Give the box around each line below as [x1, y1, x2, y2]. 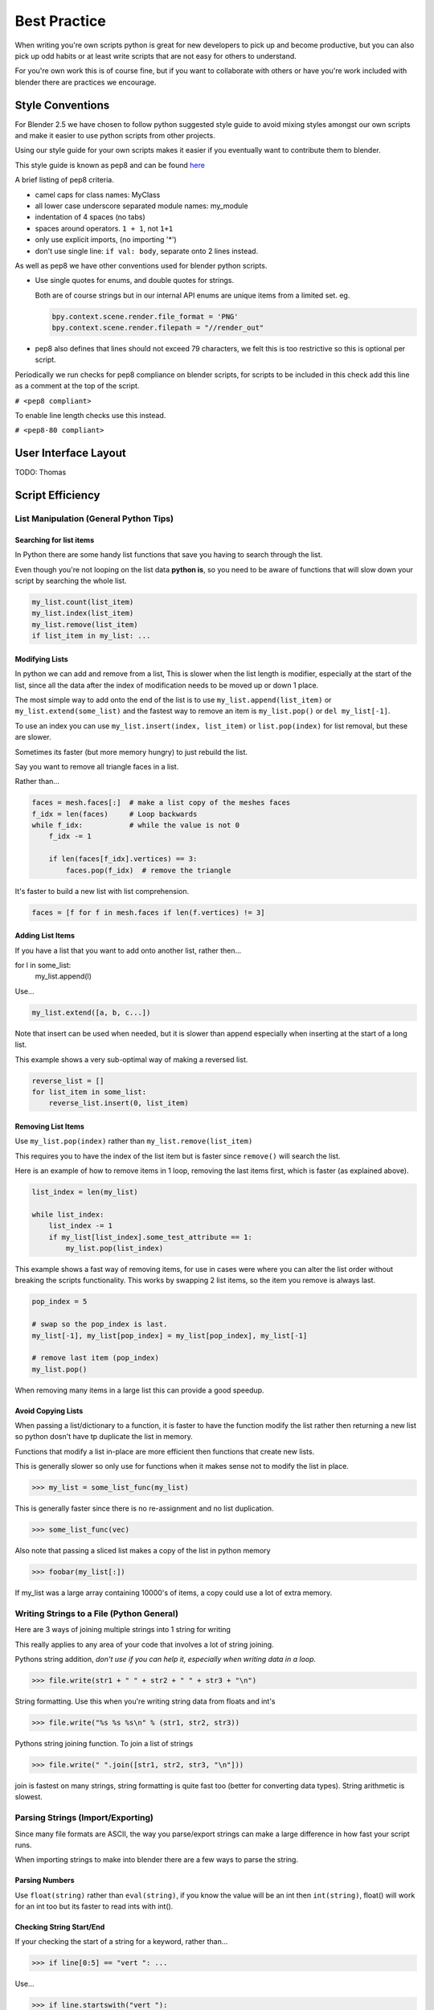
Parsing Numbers [14, 1876, 76, 1885]
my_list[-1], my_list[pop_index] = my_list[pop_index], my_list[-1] [31, 1331, 308, 1340]
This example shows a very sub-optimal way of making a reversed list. [14, 1054, 248, 1064]
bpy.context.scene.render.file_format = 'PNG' [51, 312, 239, 321]
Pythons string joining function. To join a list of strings [14, 1739, 194, 1749]
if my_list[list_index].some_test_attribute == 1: [48, 1233, 252, 1241]
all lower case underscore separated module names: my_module [35, 201, 248, 211]
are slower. [14, 732, 51, 742]
